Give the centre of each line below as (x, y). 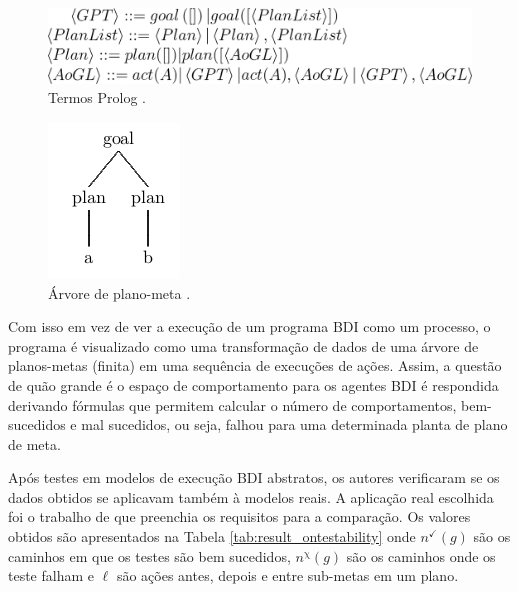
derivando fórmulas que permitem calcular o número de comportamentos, (232, 404)
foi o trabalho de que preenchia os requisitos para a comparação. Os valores (239, 516)
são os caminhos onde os (421, 555)
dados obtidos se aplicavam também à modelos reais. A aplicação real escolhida (251, 496)
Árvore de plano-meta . (119, 292)
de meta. (34, 443)
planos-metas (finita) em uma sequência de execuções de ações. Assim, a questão (255, 365)
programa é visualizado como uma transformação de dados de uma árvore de (243, 345)
